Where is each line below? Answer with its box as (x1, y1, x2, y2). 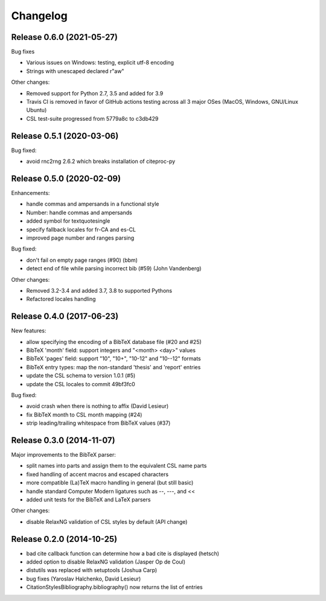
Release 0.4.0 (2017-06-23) (11, 311, 119, 322)
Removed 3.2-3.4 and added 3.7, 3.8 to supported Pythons (26, 287, 172, 294)
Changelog (11, 9, 68, 22)
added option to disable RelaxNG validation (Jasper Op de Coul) (26, 558, 186, 565)
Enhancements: (11, 189, 50, 196)
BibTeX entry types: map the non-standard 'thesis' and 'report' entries (26, 363, 201, 370)
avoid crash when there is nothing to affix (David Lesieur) (26, 402, 169, 410)
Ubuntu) (26, 106, 47, 114)
